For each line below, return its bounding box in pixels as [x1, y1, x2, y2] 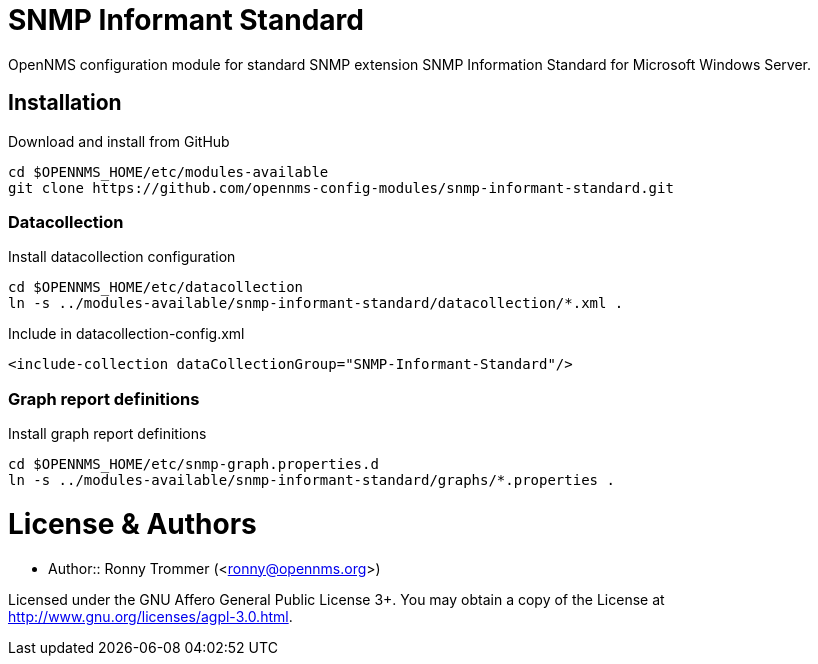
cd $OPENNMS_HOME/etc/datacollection [8, 279, 304, 296]
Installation [8, 90, 122, 116]
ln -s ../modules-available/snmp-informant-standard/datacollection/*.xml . [8, 295, 624, 312]
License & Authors [8, 506, 257, 541]
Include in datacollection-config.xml [8, 325, 245, 343]
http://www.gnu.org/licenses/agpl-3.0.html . [8, 607, 293, 625]
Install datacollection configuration [8, 248, 236, 266]
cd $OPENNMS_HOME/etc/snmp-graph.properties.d [8, 456, 379, 473]
